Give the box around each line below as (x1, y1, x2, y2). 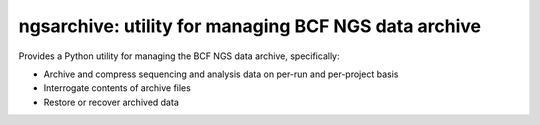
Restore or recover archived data (43, 96, 179, 108)
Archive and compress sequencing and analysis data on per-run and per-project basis (43, 68, 399, 80)
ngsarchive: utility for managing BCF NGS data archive (18, 15, 482, 37)
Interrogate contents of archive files (43, 82, 192, 94)
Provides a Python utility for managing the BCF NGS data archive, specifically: (18, 50, 340, 62)
